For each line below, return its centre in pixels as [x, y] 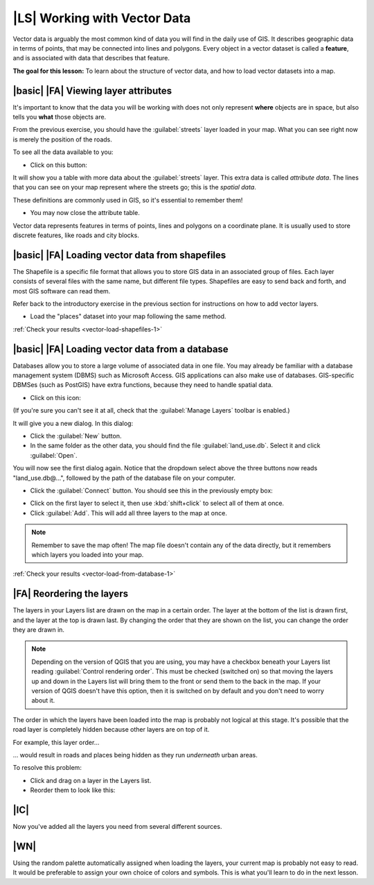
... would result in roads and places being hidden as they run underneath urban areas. [135, 755]
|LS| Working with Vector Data [102, 18]
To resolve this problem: [47, 768]
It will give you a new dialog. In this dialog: [73, 423]
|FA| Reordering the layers [70, 594]
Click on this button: [59, 165]
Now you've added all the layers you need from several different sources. [117, 826]
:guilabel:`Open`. [54, 455]
